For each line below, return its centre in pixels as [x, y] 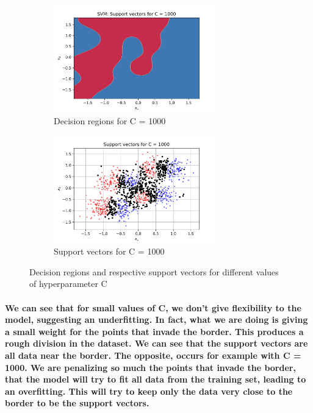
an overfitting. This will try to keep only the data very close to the [149, 391]
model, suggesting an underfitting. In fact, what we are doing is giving [156, 319]
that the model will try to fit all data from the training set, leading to [156, 379]
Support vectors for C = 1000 [109, 251]
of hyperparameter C [68, 284]
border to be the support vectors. [77, 403]
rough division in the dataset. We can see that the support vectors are [156, 343]
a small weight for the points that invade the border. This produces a [154, 331]
